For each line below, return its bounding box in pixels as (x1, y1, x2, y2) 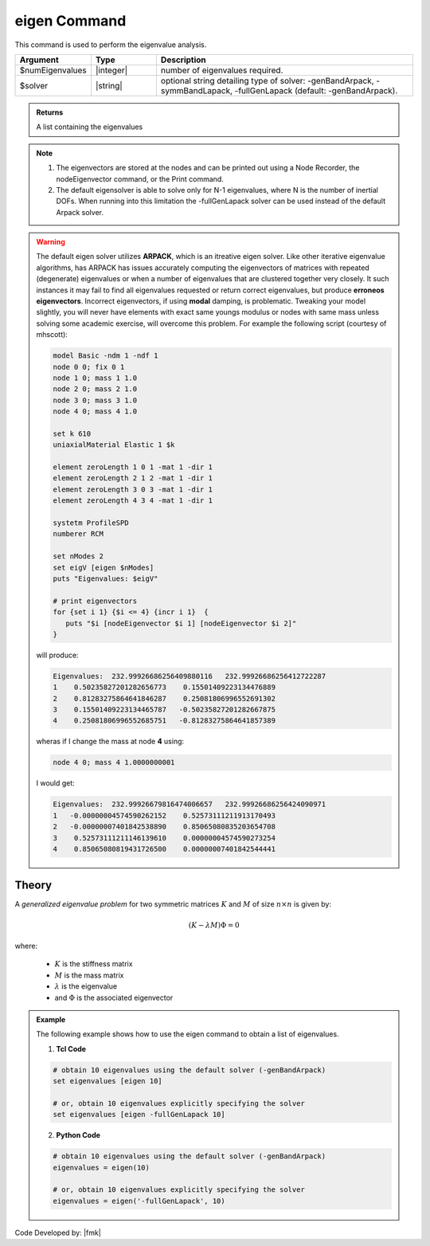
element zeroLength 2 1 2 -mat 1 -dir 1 (53, 474, 213, 483)
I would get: (36, 778, 75, 788)
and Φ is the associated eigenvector (54, 993, 174, 1002)
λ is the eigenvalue (54, 982, 118, 991)
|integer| (96, 65, 128, 76)
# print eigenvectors (53, 596, 138, 605)
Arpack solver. (56, 207, 104, 217)
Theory (14, 879, 53, 892)
